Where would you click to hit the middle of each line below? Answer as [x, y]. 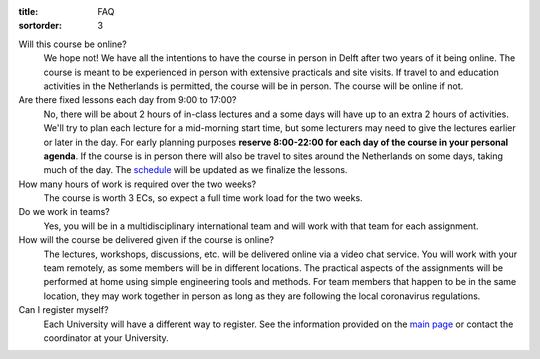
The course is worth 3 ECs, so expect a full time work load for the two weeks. [203, 198]
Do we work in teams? [64, 212]
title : [28, 11]
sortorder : [40, 26]
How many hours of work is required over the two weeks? [137, 184]
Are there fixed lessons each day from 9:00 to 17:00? [127, 100]
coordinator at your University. [106, 337]
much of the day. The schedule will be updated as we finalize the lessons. [195, 170]
